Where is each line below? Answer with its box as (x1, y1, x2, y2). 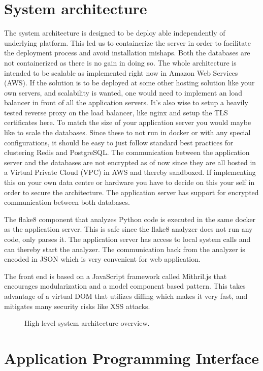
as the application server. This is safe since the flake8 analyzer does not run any (4, 224, 253, 234)
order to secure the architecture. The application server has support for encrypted (4, 187, 259, 197)
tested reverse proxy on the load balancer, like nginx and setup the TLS (4, 107, 228, 117)
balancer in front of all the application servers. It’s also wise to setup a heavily (4, 97, 248, 108)
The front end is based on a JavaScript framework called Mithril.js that (4, 270, 227, 281)
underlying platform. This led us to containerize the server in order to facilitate (4, 37, 251, 48)
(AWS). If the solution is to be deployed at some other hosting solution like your (4, 77, 255, 88)
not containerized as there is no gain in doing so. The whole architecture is (4, 57, 237, 68)
